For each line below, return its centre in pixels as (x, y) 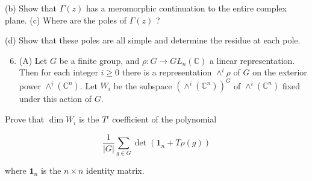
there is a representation (167, 72)
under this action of (55, 99)
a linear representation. (252, 60)
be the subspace (143, 85)
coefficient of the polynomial (164, 119)
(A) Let (33, 60)
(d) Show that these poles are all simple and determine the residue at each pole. (153, 40)
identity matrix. (115, 170)
